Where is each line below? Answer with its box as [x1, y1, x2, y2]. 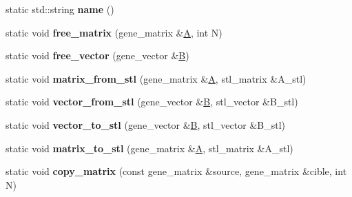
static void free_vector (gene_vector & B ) [6, 48, 189, 63]
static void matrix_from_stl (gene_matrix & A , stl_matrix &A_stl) [6, 71, 307, 85]
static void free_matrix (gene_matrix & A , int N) [6, 25, 222, 39]
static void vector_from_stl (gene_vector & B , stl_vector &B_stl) [6, 94, 298, 109]
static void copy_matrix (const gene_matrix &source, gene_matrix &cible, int [6, 164, 347, 178]
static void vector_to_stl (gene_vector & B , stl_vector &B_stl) [6, 117, 285, 132]
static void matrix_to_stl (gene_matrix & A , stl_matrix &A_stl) [6, 141, 293, 155]
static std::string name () [6, 2, 114, 16]
